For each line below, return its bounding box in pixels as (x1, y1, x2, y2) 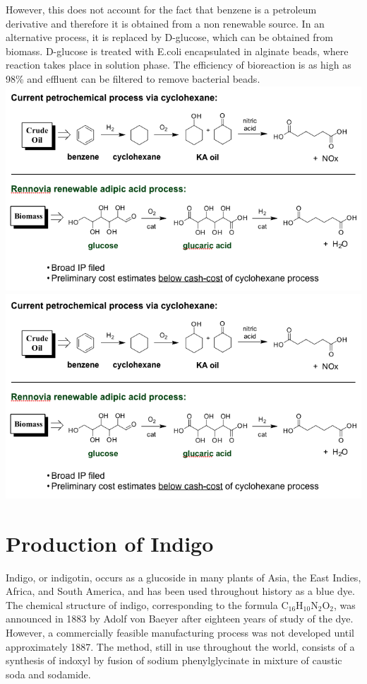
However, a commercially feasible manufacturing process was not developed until (6, 625, 354, 640)
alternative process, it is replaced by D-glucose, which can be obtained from (6, 30, 333, 45)
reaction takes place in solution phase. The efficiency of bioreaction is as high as (6, 57, 351, 72)
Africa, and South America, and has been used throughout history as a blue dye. (6, 584, 355, 598)
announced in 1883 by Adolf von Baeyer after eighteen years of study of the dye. (6, 611, 354, 626)
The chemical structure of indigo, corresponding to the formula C (6, 597, 289, 612)
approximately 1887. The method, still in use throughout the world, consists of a (6, 639, 355, 654)
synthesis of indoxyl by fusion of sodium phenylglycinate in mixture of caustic (6, 653, 342, 668)
